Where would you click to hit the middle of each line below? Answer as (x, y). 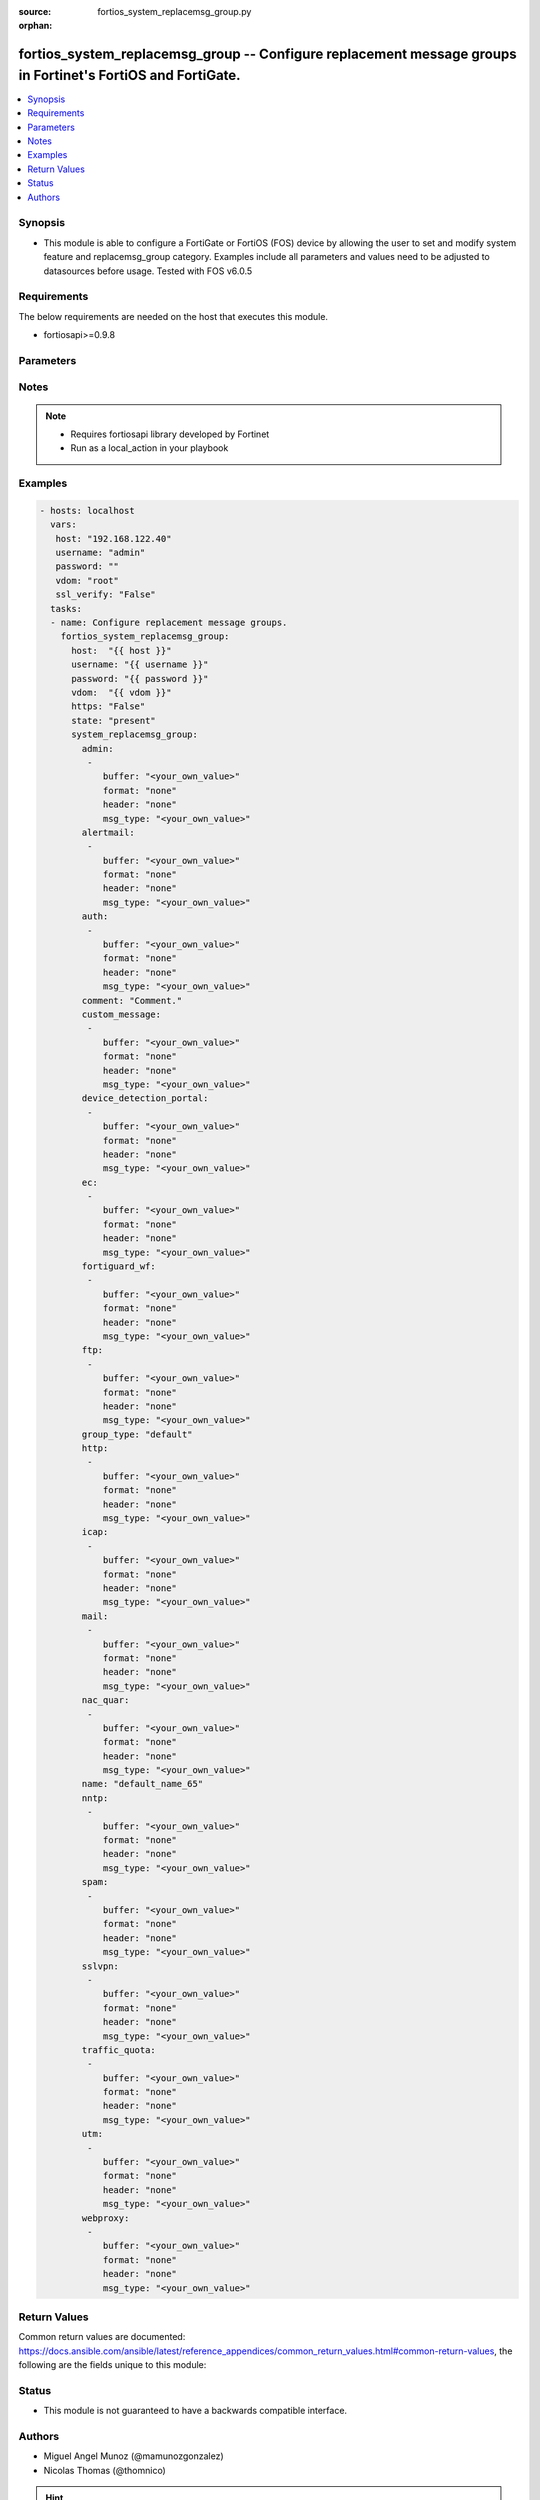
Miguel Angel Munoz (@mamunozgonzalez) (133, 2456)
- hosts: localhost (87, 510)
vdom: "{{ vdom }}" (121, 692)
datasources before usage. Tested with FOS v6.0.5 (148, 271)
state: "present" (114, 720)
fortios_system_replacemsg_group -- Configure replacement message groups (267, 54)
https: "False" (108, 706)
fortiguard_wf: (119, 1266)
